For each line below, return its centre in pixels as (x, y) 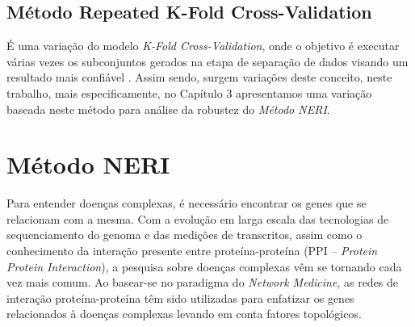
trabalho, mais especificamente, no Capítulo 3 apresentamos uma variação (189, 92)
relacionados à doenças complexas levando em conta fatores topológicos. (184, 314)
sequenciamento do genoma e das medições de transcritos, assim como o (184, 235)
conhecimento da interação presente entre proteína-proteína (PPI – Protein (192, 251)
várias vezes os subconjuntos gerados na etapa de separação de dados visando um (207, 61)
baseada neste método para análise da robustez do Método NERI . (168, 109)
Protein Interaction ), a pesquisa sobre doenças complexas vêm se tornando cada (204, 266)
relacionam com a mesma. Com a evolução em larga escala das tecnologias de (198, 218)
